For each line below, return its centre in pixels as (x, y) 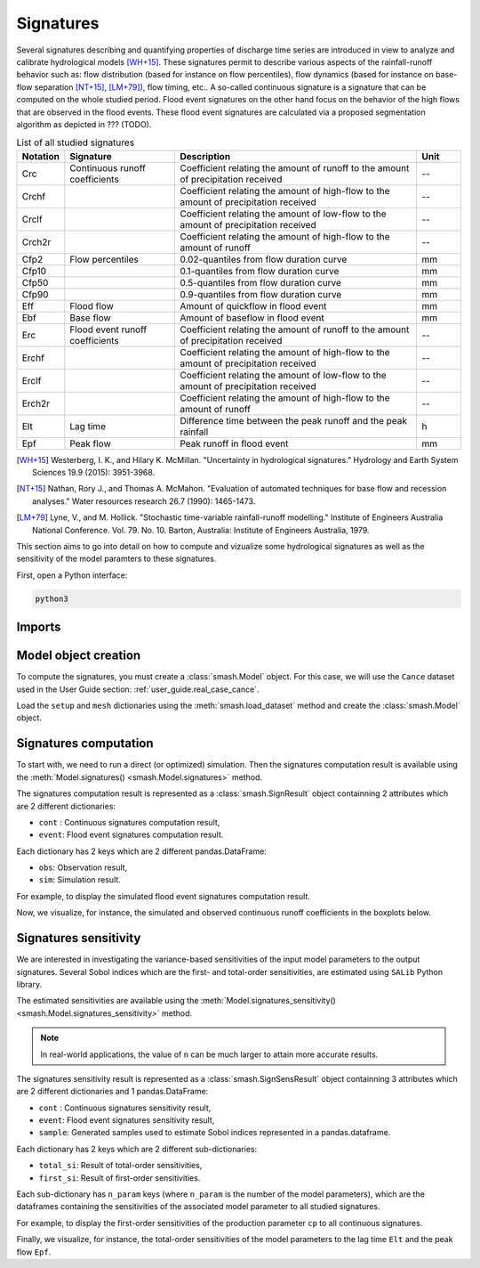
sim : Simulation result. (80, 880)
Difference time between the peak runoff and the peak (293, 420)
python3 (52, 598)
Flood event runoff (108, 329)
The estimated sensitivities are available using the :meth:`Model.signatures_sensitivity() (176, 1001)
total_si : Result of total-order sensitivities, (120, 1166)
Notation (40, 156)
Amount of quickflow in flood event (253, 305)
